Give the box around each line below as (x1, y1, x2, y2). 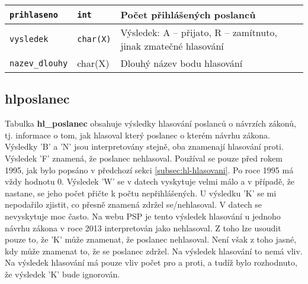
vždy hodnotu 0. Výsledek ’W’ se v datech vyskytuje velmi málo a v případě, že (5, 175, 295, 188)
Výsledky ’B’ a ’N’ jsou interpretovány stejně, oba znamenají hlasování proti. (5, 140, 284, 153)
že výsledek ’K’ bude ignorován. (5, 267, 120, 280)
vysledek (9, 34, 49, 44)
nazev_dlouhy (9, 58, 68, 68)
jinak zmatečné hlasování (120, 39, 224, 53)
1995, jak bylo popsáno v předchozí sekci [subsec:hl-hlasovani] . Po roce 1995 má (5, 163, 294, 176)
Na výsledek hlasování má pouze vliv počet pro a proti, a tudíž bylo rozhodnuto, (5, 256, 297, 269)
